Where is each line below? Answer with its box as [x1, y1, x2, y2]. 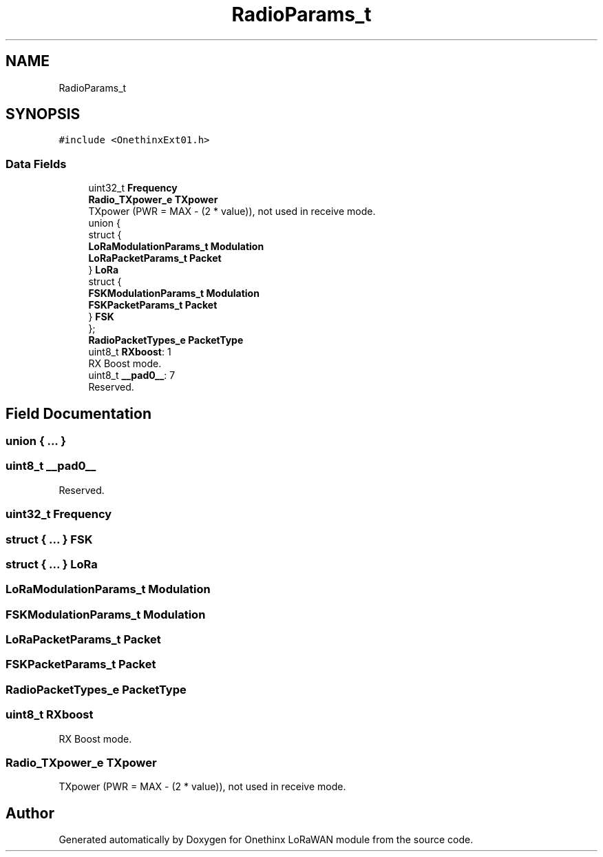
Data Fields [6, 156, 67, 171]
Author [6, 804, 54, 822]
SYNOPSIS [6, 105, 81, 123]
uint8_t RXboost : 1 [88, 346, 171, 358]
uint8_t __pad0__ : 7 [88, 369, 176, 382]
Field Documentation [6, 404, 151, 422]
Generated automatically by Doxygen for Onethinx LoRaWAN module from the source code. [59, 834, 474, 846]
